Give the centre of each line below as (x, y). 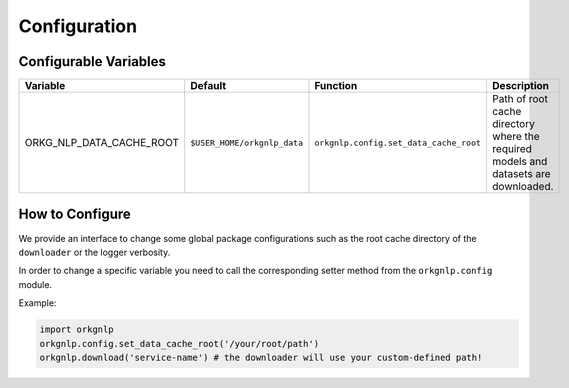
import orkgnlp (76, 329)
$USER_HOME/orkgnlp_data (247, 142)
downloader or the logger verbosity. (94, 252)
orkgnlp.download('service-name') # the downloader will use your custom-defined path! (261, 357)
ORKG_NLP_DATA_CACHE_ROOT (102, 143)
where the (515, 137)
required (511, 149)
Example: (37, 303)
